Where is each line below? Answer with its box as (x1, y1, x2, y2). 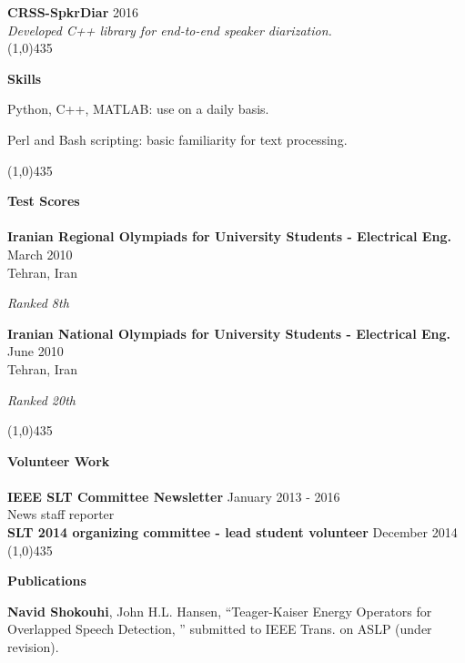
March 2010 (7, 244, 73, 263)
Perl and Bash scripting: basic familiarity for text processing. (7, 129, 348, 148)
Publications (7, 571, 86, 590)
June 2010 (7, 342, 64, 361)
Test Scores (7, 191, 80, 210)
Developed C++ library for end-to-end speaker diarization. (7, 20, 332, 39)
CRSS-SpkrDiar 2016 (7, 3, 138, 21)
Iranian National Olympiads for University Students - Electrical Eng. (7, 323, 451, 342)
